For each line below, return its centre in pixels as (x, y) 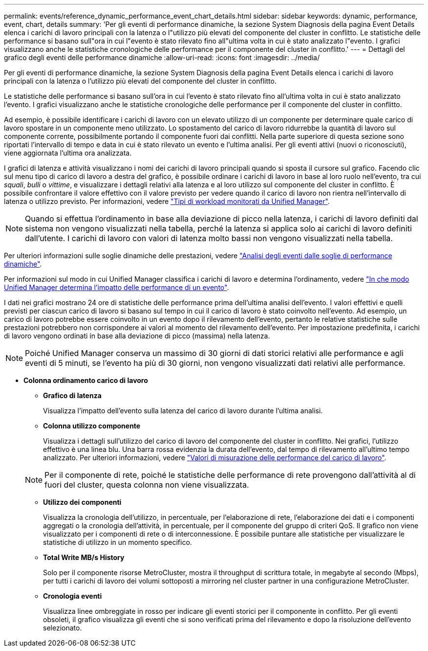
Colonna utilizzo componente (92, 426)
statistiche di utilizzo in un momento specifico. (118, 542)
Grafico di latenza (72, 395)
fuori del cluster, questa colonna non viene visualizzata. (147, 485)
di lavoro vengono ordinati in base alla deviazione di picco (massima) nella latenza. (137, 336)
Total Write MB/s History (84, 557)
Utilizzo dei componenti (82, 502)
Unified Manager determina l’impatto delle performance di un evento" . (117, 287)
